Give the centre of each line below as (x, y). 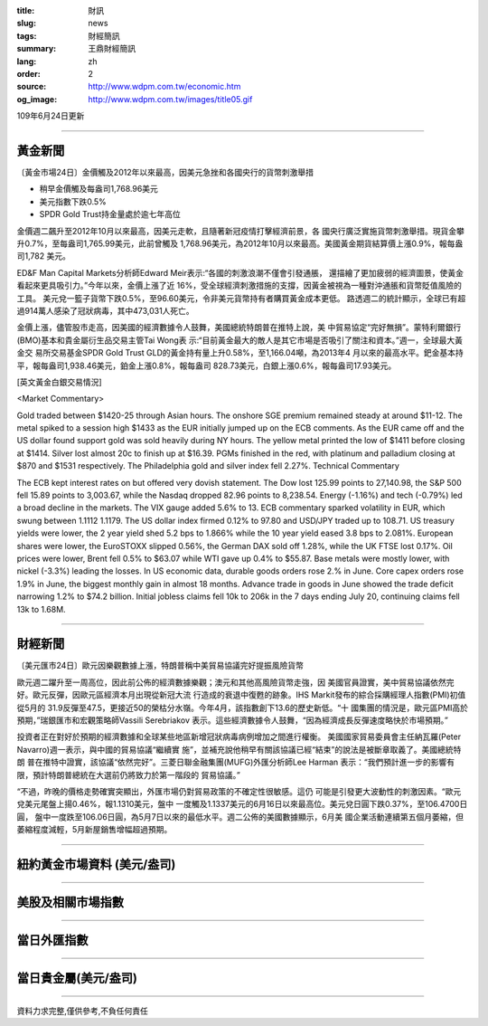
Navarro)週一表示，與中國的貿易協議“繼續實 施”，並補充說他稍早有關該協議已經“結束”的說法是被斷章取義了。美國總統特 (239, 749)
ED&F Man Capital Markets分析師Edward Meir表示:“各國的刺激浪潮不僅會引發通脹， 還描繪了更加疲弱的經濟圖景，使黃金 (240, 272)
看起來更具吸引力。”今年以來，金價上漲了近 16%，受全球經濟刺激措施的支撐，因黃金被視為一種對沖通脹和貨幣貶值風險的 (239, 286)
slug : (26, 24)
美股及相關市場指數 (70, 902)
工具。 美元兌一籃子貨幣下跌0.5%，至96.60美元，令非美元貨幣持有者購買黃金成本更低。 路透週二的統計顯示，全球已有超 (241, 298)
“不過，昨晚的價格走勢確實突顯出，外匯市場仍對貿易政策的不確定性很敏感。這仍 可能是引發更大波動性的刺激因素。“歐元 (239, 791)
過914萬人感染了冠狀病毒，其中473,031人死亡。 (105, 310)
